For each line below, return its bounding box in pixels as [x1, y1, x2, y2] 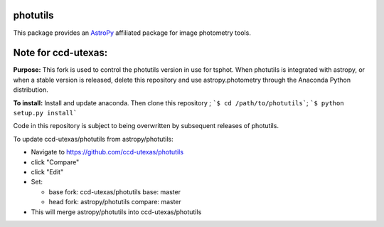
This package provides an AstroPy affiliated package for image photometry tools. [13, 28, 252, 37]
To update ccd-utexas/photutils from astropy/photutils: [13, 134, 174, 143]
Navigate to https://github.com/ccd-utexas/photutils [31, 148, 184, 157]
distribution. [13, 85, 49, 94]
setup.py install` [13, 109, 78, 117]
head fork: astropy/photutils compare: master [48, 198, 181, 206]
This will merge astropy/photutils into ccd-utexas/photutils [31, 207, 202, 216]
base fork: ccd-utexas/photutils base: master [48, 187, 181, 196]
